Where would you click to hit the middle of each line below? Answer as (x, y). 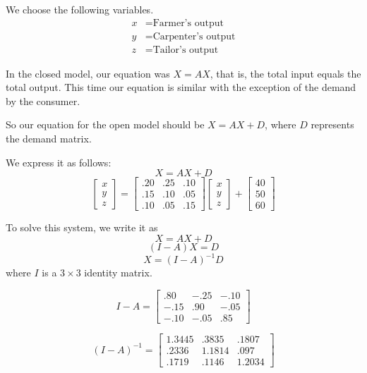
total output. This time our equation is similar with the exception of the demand (181, 87)
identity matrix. (118, 273)
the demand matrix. (49, 139)
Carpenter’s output (194, 36)
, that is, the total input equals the (285, 73)
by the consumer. (43, 100)
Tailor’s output (186, 50)
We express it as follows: (59, 162)
